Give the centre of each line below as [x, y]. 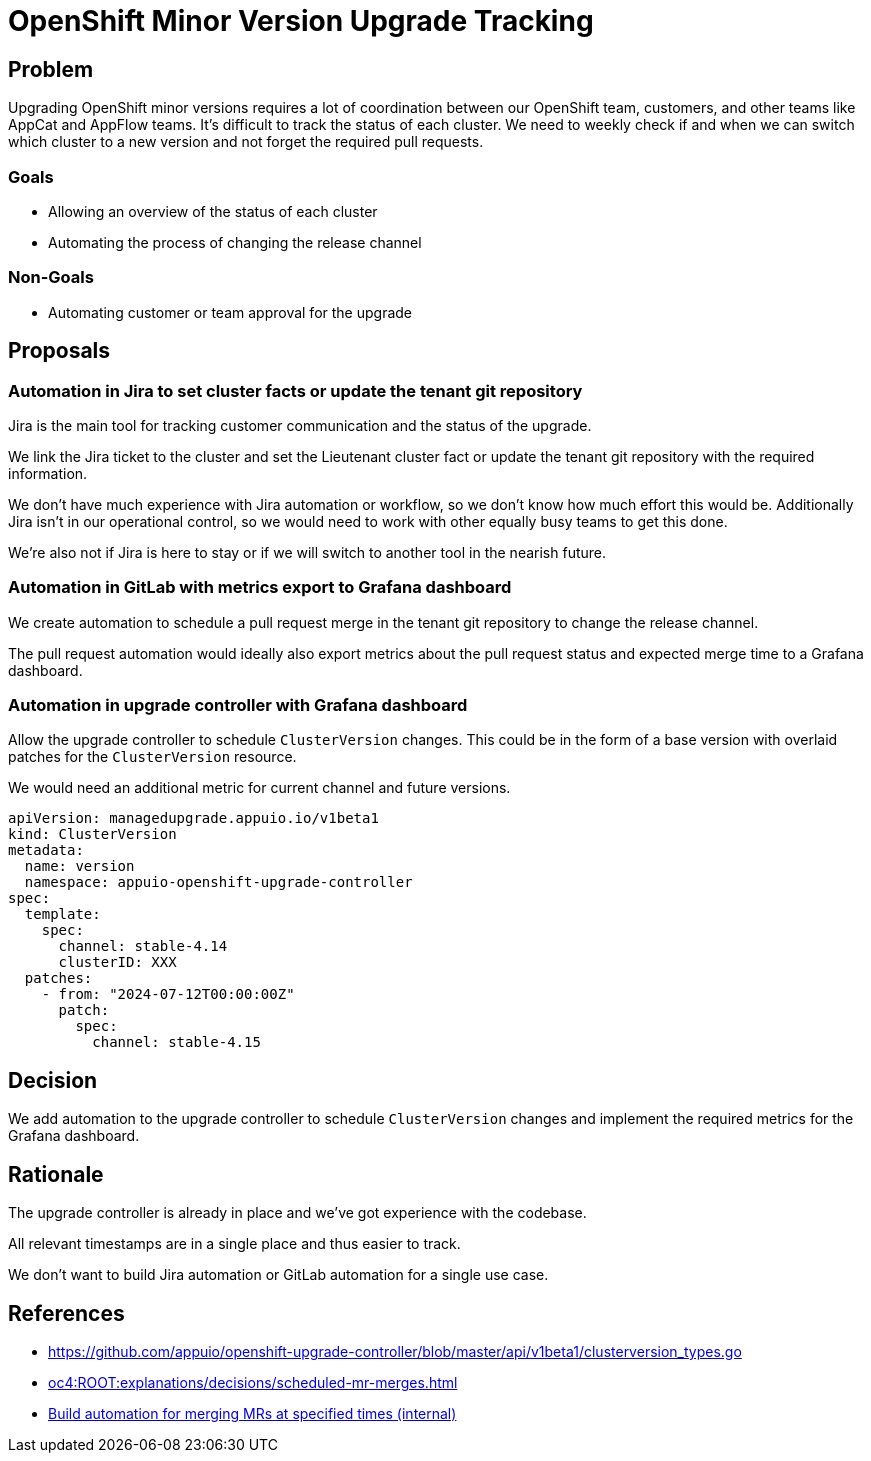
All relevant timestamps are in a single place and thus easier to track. [234, 1244]
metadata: [46, 850]
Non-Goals [51, 277]
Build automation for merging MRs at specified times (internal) [252, 1413]
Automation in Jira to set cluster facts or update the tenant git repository [295, 390]
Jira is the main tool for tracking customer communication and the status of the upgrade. [300, 425]
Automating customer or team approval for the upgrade [230, 312]
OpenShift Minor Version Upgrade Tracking [301, 21]
